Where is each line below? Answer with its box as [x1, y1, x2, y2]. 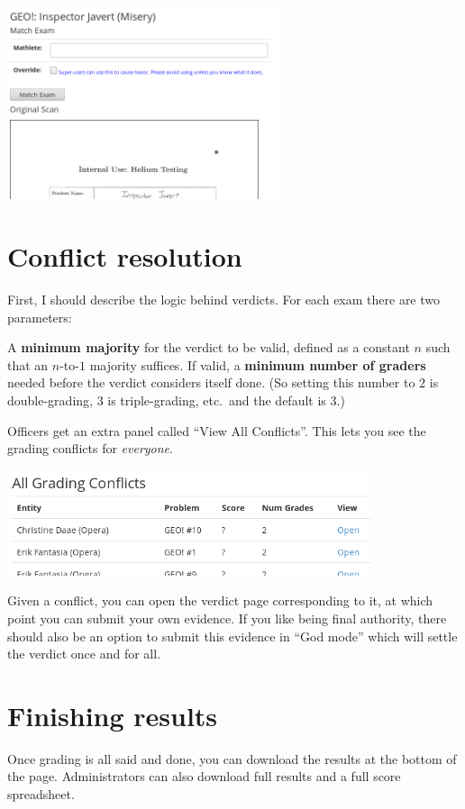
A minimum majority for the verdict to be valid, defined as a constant [7, 338, 410, 357]
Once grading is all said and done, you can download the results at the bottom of [7, 749, 457, 768]
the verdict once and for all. [7, 644, 161, 663]
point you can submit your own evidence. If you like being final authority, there [7, 608, 447, 627]
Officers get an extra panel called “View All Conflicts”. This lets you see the [7, 421, 426, 440]
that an [7, 355, 49, 374]
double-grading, [7, 390, 93, 409]
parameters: [7, 307, 72, 326]
